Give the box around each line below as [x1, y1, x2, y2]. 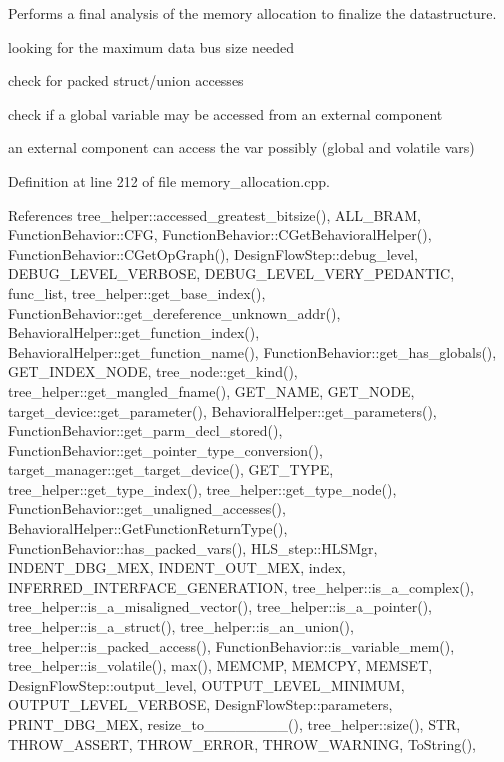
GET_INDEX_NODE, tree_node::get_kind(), [8, 361, 298, 382]
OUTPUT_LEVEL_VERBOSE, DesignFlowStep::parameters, [8, 694, 393, 715]
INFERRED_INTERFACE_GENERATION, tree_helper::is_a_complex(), [8, 576, 474, 597]
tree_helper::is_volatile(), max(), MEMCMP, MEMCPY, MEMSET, [8, 655, 433, 676]
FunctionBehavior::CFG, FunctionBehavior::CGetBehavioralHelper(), [8, 224, 432, 245]
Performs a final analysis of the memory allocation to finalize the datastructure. [8, 3, 497, 23]
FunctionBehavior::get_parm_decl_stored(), [8, 420, 283, 441]
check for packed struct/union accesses [8, 70, 244, 91]
